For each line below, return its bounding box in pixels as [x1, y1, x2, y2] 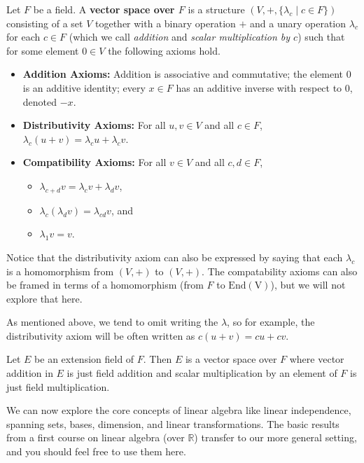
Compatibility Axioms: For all [22, 155, 167, 170]
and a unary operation [250, 15, 346, 30]
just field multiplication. [6, 379, 110, 394]
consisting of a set [6, 15, 83, 30]
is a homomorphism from [6, 263, 114, 278]
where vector [289, 352, 344, 366]
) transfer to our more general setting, [194, 430, 357, 445]
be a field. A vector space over [33, 2, 175, 16]
